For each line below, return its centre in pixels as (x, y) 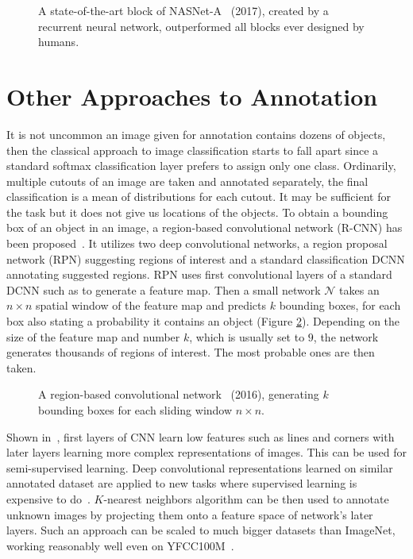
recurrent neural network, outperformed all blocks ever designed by (201, 26)
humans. (59, 42)
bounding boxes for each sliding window (135, 410)
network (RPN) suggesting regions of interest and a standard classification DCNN (206, 258)
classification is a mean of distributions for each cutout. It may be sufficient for (199, 197)
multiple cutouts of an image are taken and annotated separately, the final (187, 181)
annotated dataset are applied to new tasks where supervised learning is (182, 483)
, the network (346, 336)
